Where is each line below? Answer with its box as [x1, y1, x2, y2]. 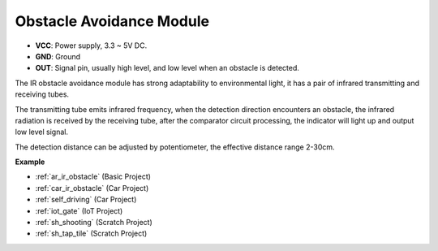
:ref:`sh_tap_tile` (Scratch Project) [35, 228, 148, 239]
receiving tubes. [15, 89, 69, 99]
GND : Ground [35, 51, 81, 61]
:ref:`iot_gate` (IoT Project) [35, 206, 123, 215]
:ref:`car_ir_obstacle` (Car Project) [35, 183, 149, 193]
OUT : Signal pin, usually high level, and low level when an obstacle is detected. [35, 63, 300, 73]
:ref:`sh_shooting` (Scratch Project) [35, 218, 153, 227]
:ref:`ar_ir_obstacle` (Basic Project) [35, 171, 152, 182]
